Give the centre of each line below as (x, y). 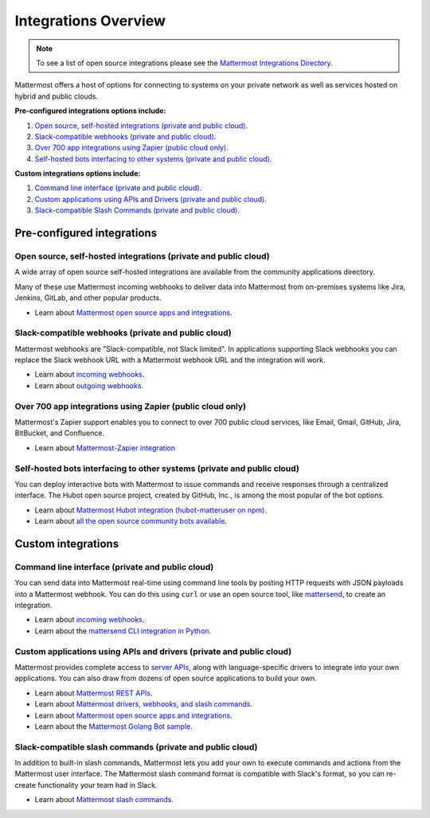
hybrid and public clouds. (57, 96)
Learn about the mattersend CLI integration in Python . (123, 631)
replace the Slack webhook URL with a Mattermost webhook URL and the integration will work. (170, 360)
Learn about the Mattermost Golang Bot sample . (113, 726)
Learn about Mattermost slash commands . (104, 800)
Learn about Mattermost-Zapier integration (105, 448)
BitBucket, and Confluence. (60, 433)
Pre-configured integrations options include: (90, 111)
